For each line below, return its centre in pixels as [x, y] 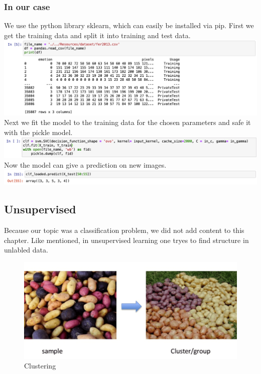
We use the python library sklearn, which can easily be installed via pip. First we [129, 25]
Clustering [40, 366]
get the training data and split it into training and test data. [97, 35]
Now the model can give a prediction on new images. [85, 165]
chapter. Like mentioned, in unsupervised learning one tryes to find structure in [126, 240]
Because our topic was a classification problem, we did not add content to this [124, 230]
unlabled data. [26, 250]
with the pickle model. [38, 132]
